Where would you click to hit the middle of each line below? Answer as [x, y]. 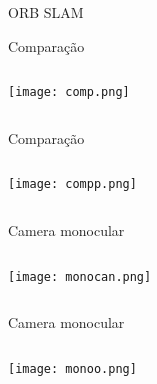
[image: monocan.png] [80, 276]
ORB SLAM [46, 12]
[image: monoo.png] [72, 368]
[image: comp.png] [69, 92]
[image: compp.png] [72, 184]
